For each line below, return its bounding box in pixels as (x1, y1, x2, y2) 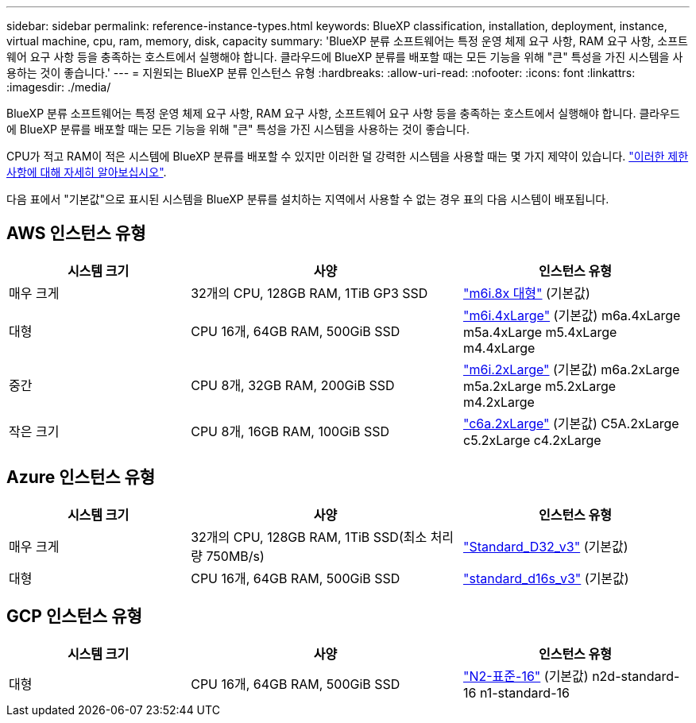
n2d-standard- (592, 667, 680, 684)
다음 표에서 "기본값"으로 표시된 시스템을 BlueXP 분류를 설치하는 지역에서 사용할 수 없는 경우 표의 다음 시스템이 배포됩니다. (6, 192, 609, 206)
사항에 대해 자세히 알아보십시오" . (6, 165, 167, 179)
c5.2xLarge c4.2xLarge (462, 431, 601, 448)
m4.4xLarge (462, 339, 536, 356)
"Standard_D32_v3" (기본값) (462, 538, 628, 555)
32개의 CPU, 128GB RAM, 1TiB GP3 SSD (191, 284, 428, 301)
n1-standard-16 (479, 684, 570, 701)
